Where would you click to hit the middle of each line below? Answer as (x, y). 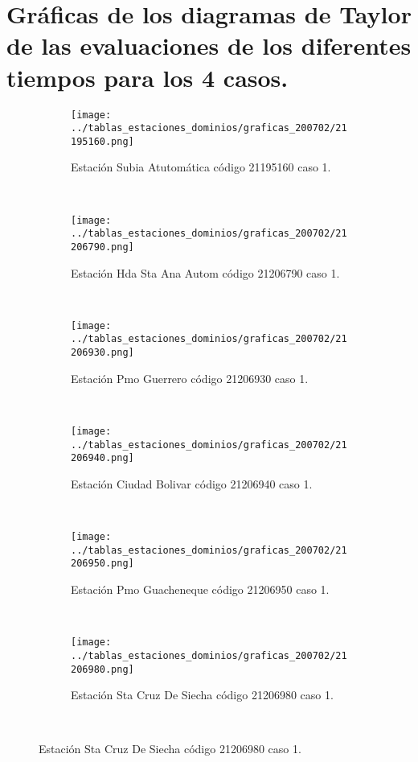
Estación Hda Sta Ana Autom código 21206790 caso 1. (205, 272)
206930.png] (102, 353)
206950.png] (102, 564)
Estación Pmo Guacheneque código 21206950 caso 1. (200, 589)
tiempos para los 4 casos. (148, 77)
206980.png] (102, 669)
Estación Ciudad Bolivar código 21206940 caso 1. (192, 483)
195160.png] (102, 141)
